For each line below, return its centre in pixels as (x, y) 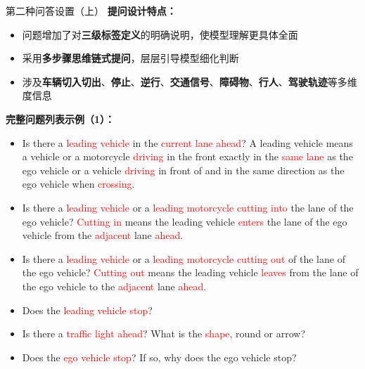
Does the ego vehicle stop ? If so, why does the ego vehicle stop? (159, 357)
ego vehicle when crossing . (78, 184)
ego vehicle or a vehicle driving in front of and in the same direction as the (183, 170)
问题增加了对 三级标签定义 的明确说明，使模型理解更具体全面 (160, 34)
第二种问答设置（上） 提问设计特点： (91, 11)
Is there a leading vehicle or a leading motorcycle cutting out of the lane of (184, 258)
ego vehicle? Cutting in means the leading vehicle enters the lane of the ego (185, 221)
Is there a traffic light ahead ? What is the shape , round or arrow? (164, 334)
